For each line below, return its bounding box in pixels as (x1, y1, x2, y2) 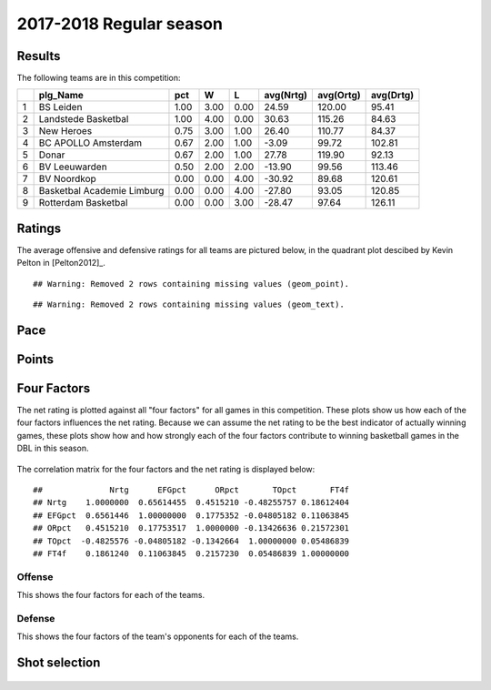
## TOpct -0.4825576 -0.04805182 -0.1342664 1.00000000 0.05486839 (33, 535, 350, 546)
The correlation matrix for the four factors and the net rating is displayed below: (16, 463, 316, 474)
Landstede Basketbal (38, 113, 129, 126)
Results (16, 48, 61, 64)
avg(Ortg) (317, 89, 361, 102)
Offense (16, 570, 54, 583)
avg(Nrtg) (264, 89, 308, 102)
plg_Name (38, 89, 84, 102)
